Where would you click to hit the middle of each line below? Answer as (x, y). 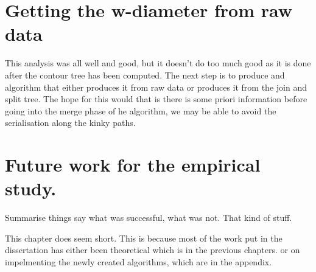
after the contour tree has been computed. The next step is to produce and (145, 75)
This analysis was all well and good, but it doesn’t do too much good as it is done (158, 63)
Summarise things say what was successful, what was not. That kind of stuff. (149, 218)
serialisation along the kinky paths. (70, 123)
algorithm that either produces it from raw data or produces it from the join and (156, 87)
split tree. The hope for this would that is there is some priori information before (156, 99)
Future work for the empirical (133, 165)
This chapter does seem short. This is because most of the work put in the (144, 238)
